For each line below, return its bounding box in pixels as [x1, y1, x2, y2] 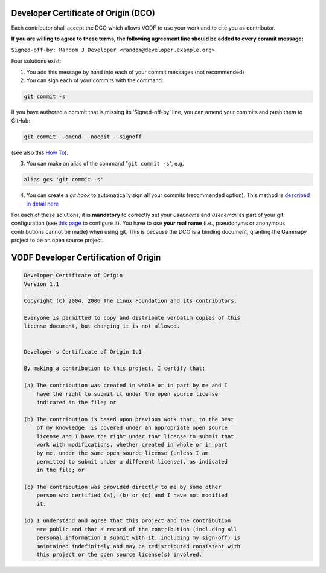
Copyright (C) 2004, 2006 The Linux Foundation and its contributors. [24, 297, 238, 305]
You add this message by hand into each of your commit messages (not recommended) [26, 68, 245, 76]
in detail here [26, 200, 59, 207]
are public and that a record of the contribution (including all [36, 526, 238, 533]
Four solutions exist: [11, 57, 62, 65]
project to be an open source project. [11, 236, 104, 244]
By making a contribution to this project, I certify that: [24, 365, 206, 372]
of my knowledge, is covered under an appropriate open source [36, 424, 228, 432]
